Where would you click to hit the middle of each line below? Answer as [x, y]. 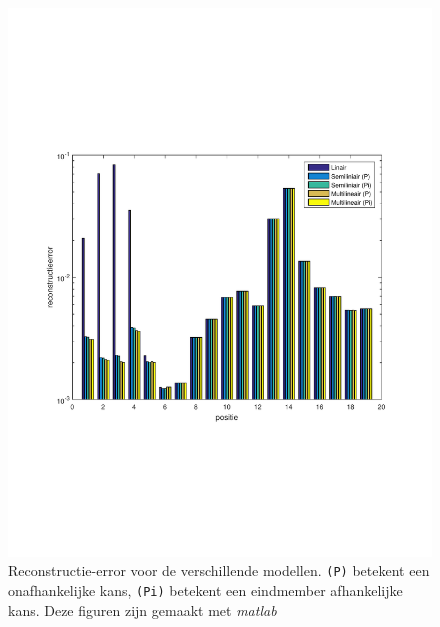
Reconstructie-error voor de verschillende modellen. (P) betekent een [219, 570]
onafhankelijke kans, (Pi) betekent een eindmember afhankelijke [205, 590]
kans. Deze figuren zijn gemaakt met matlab [142, 609]
